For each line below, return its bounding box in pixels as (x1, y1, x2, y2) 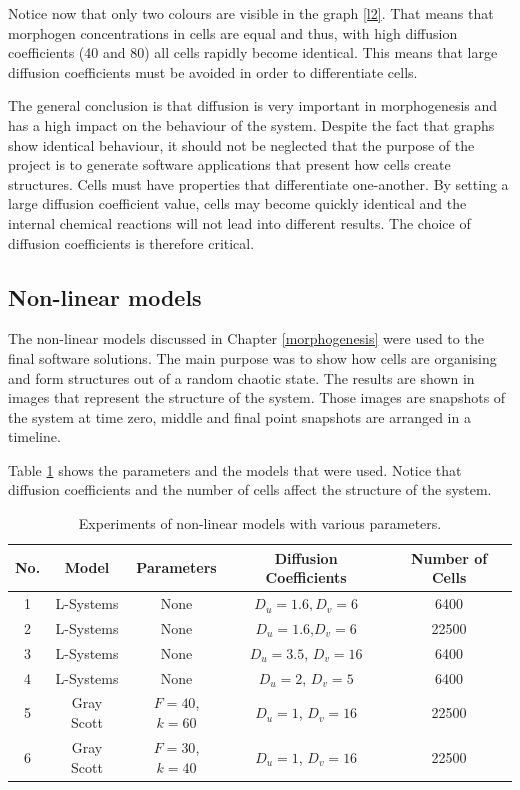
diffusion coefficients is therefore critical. (8, 232, 255, 253)
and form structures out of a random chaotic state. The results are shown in (8, 367, 475, 388)
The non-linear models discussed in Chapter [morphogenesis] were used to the (8, 328, 484, 349)
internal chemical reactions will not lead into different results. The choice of (8, 212, 471, 233)
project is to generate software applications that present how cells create (8, 154, 451, 175)
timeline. (8, 426, 61, 447)
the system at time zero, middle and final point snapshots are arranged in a (8, 406, 471, 427)
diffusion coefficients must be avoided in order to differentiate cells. (8, 61, 418, 82)
